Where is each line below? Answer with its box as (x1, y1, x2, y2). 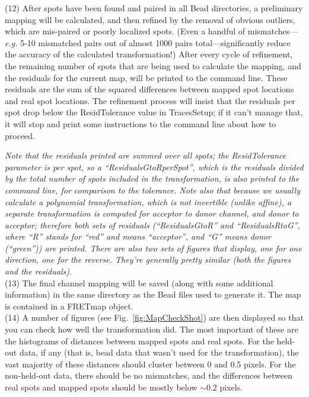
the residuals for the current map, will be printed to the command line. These (5, 71, 288, 83)
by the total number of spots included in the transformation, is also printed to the (5, 172, 300, 185)
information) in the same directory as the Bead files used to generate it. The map (5, 288, 301, 301)
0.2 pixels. (206, 381, 243, 393)
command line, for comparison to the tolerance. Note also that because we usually (5, 183, 300, 196)
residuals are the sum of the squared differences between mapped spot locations (5, 83, 294, 95)
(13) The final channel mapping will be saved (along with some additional (5, 276, 273, 289)
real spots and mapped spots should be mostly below (5, 381, 197, 393)
